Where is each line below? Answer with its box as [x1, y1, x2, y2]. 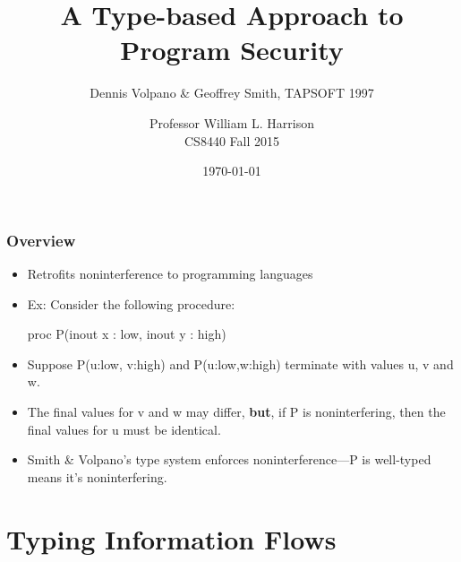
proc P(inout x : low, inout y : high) [27, 324, 226, 343]
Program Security [120, 31, 344, 68]
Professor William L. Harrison [149, 113, 314, 132]
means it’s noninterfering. [27, 467, 167, 486]
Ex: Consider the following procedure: [27, 294, 235, 313]
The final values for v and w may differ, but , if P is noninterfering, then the [27, 402, 446, 420]
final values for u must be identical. [27, 419, 221, 438]
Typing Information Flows [6, 520, 337, 557]
